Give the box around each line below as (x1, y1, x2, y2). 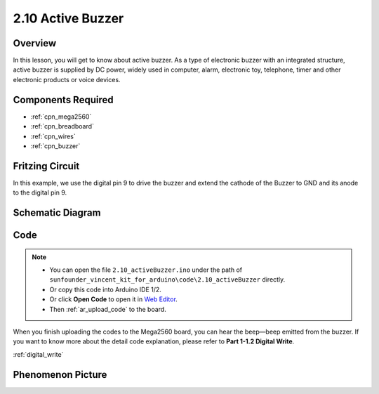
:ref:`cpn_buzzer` (30, 141, 81, 150)
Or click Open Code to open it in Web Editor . (49, 295, 178, 303)
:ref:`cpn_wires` (30, 132, 77, 140)
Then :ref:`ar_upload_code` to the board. (49, 305, 166, 313)
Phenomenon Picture (13, 369, 107, 381)
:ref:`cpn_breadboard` (30, 122, 95, 131)
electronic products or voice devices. (13, 75, 121, 84)
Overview (13, 37, 57, 49)
